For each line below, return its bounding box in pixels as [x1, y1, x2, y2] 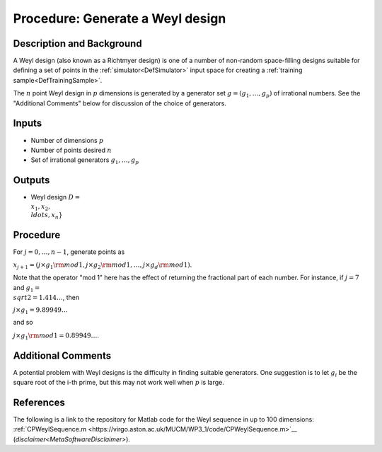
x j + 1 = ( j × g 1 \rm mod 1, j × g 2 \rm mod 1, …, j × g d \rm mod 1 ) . [13, 260, 192, 270]
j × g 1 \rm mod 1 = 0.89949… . [13, 331, 99, 341]
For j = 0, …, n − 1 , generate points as [13, 248, 125, 256]
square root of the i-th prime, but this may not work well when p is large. [13, 378, 224, 387]
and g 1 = [13, 283, 40, 294]
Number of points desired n [30, 146, 112, 154]
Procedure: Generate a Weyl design [13, 11, 226, 26]
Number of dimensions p [30, 136, 104, 144]
